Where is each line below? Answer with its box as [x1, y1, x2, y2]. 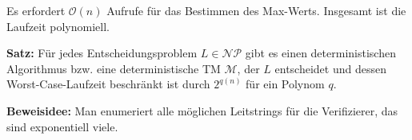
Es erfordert [6, 2, 66, 18]
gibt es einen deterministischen [245, 45, 396, 61]
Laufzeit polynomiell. [6, 17, 110, 34]
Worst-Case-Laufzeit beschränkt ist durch [6, 76, 210, 92]
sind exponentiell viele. [6, 118, 118, 134]
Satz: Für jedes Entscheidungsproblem [6, 45, 198, 61]
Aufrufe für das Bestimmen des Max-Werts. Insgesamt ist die [106, 2, 406, 18]
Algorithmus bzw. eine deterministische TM [6, 60, 221, 76]
